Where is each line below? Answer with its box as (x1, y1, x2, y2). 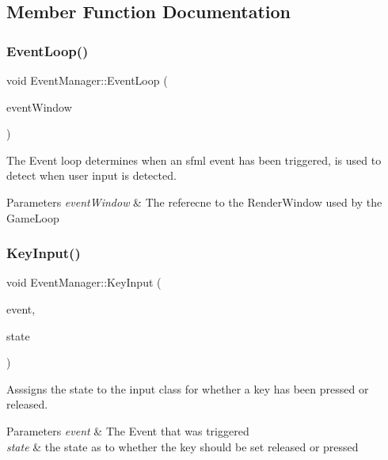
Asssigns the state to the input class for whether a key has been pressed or (6, 380, 369, 397)
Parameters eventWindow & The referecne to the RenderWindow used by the (6, 193, 382, 210)
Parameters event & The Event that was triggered (6, 422, 249, 439)
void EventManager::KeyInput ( (6, 274, 162, 291)
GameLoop (6, 209, 59, 226)
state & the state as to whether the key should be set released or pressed (6, 438, 359, 454)
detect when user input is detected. (6, 167, 177, 184)
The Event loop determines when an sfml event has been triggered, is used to (6, 151, 382, 168)
